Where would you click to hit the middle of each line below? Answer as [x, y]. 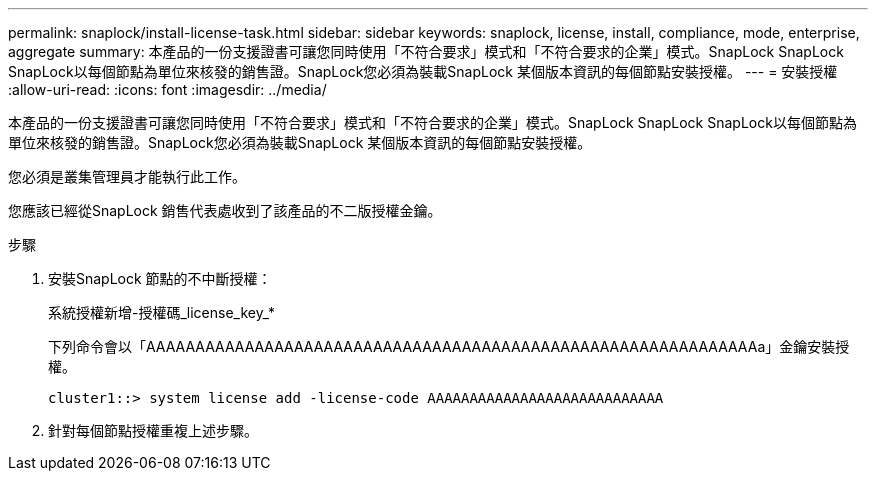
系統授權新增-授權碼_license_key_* [161, 312]
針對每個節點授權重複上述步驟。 [153, 430]
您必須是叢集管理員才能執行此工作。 [127, 176]
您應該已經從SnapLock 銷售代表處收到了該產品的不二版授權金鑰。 [225, 210]
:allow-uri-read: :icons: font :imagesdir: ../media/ [167, 89]
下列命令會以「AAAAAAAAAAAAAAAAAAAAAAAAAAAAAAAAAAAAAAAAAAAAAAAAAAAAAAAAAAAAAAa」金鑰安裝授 [449, 346]
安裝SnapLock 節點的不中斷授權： [160, 278]
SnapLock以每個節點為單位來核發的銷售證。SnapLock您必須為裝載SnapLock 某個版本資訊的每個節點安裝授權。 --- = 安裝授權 [423, 71]
